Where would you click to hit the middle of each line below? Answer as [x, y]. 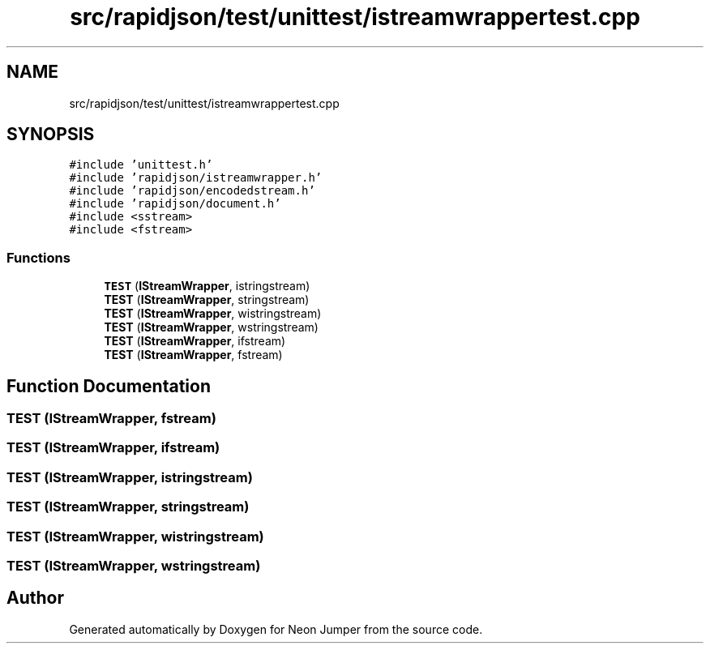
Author [35, 598]
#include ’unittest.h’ [141, 165]
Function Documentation [109, 386]
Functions [38, 257]
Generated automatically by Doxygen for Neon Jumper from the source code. [276, 629]
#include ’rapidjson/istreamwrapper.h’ [196, 178]
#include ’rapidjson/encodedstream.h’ [192, 191]
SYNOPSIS [51, 135]
